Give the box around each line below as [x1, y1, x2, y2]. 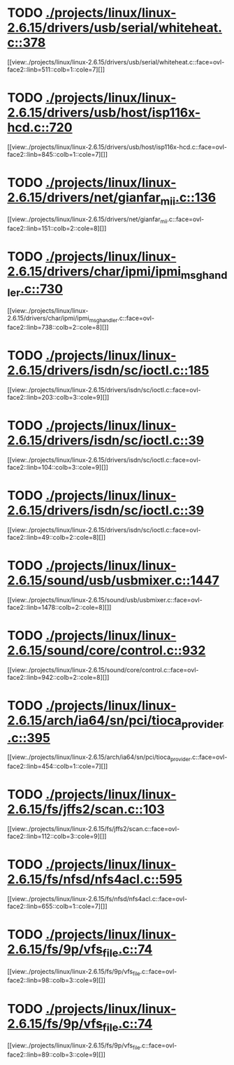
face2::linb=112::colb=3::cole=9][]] [7, 832, 107, 841]
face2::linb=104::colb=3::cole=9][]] [7, 464, 108, 471]
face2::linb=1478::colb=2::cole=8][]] [7, 603, 112, 611]
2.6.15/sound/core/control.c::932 [7, 643, 206, 659]
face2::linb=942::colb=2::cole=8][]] [7, 673, 110, 681]
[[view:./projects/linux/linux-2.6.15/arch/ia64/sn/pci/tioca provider [7, 753, 191, 763]
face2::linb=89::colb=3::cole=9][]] [7, 1050, 106, 1059]
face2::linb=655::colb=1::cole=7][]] [7, 902, 108, 911]
